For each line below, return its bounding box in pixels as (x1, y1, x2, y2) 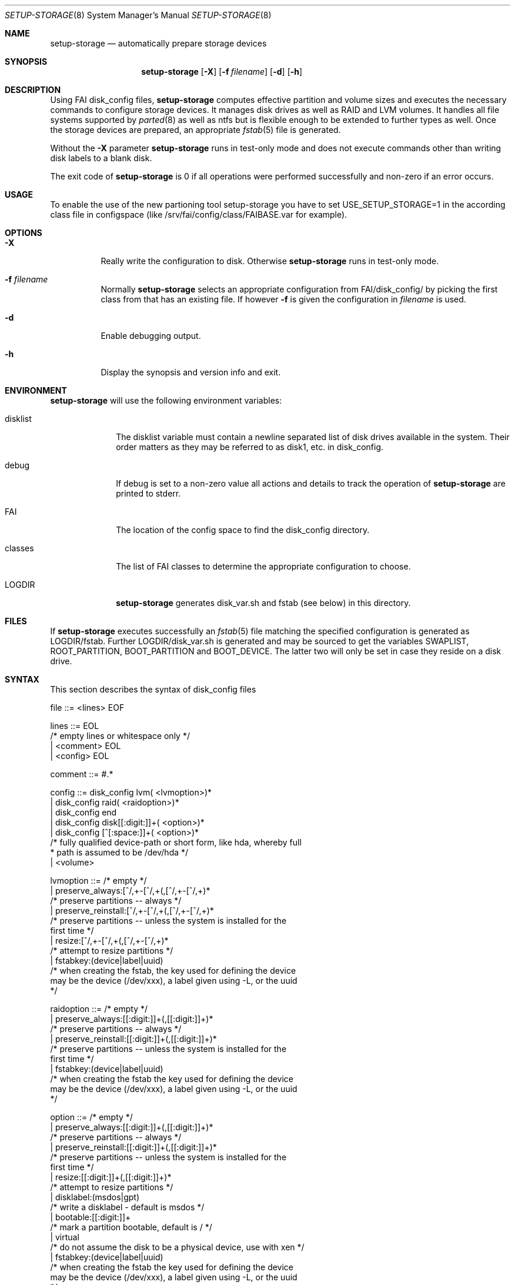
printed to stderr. (116, 488, 181, 498)
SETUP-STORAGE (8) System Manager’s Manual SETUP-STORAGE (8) (5, 10, 272, 20)
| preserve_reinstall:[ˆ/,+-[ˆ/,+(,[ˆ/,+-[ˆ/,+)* (50, 906, 214, 916)
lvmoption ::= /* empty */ (50, 875, 147, 885)
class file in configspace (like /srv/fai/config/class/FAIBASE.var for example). (50, 209, 347, 219)
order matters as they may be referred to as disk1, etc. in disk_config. (116, 442, 384, 452)
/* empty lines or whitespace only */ (50, 731, 190, 741)
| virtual (50, 1232, 79, 1242)
